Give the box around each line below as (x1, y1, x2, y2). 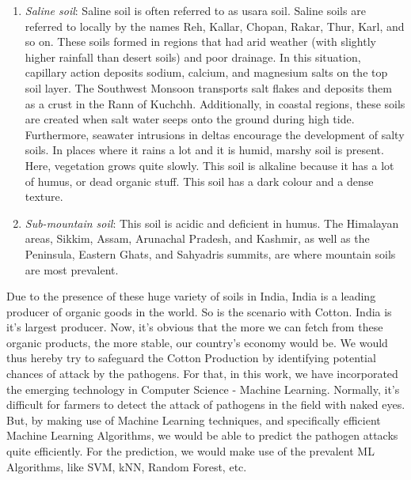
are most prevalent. (25, 261, 119, 278)
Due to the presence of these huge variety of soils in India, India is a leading (6, 288, 376, 304)
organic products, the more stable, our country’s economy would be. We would (6, 334, 388, 350)
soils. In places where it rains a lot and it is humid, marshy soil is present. (25, 142, 384, 158)
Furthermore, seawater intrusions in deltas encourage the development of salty (25, 126, 405, 142)
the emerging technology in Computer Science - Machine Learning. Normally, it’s (6, 380, 400, 397)
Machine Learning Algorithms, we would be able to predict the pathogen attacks (6, 427, 398, 444)
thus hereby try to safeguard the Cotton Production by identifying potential (6, 350, 376, 366)
